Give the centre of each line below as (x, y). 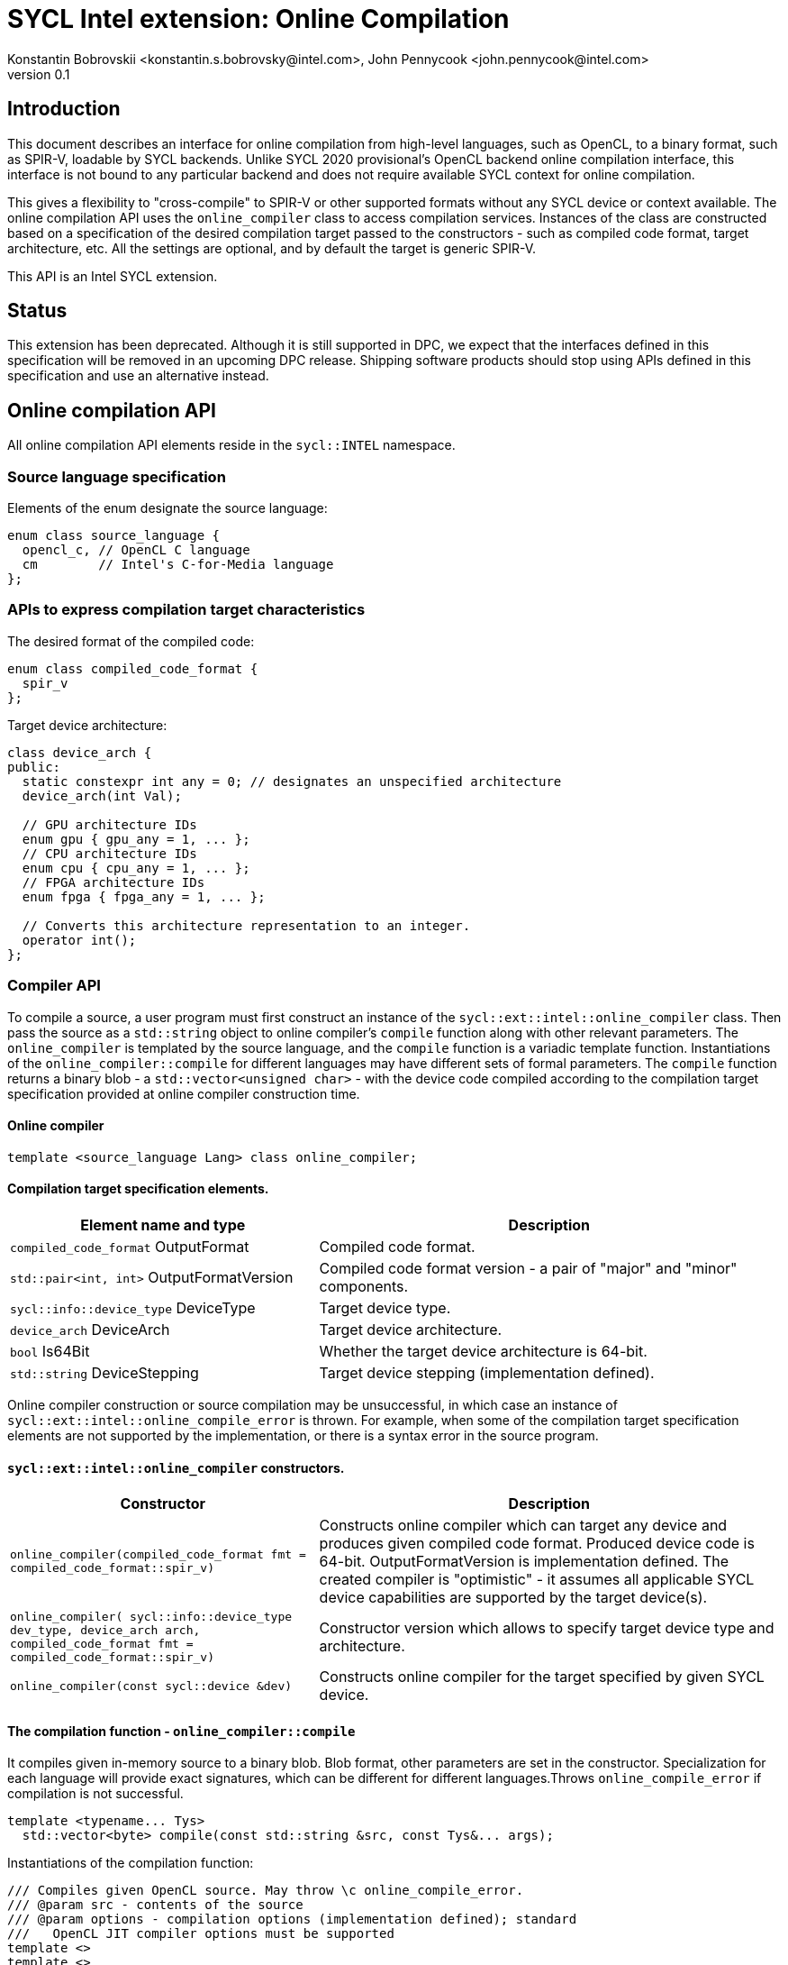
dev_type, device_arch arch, (105, 1631)
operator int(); (79, 940)
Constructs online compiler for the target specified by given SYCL (542, 1677)
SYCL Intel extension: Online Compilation (258, 19)
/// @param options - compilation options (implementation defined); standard (292, 1919)
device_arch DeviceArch (90, 1329)
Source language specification (117, 476)
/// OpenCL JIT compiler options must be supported (201, 1934)
